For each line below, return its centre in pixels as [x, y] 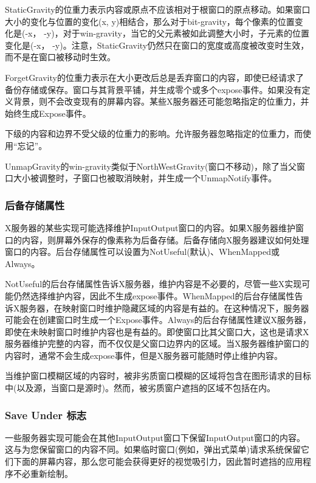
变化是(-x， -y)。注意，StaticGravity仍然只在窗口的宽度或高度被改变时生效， [157, 45]
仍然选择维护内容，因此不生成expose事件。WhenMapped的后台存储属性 [154, 295]
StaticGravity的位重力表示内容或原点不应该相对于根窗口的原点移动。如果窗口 [158, 9]
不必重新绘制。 [43, 473]
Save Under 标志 [46, 415]
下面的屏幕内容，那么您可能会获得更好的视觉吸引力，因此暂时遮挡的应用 [158, 461]
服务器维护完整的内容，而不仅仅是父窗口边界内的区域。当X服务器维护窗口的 [157, 343]
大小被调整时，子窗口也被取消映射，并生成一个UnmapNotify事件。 [145, 178]
